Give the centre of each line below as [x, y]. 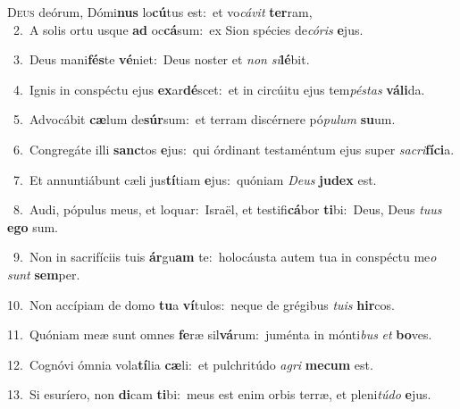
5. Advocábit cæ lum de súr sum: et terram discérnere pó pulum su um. [204, 119]
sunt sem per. [44, 274]
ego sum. [33, 226]
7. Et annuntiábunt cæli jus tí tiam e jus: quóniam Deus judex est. [195, 179]
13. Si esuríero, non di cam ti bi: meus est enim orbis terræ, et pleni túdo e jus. [219, 394]
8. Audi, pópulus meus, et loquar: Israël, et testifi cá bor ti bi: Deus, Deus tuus [227, 209]
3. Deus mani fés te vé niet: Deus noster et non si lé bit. [161, 59]
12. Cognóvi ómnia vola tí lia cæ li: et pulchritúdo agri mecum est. [190, 364]
